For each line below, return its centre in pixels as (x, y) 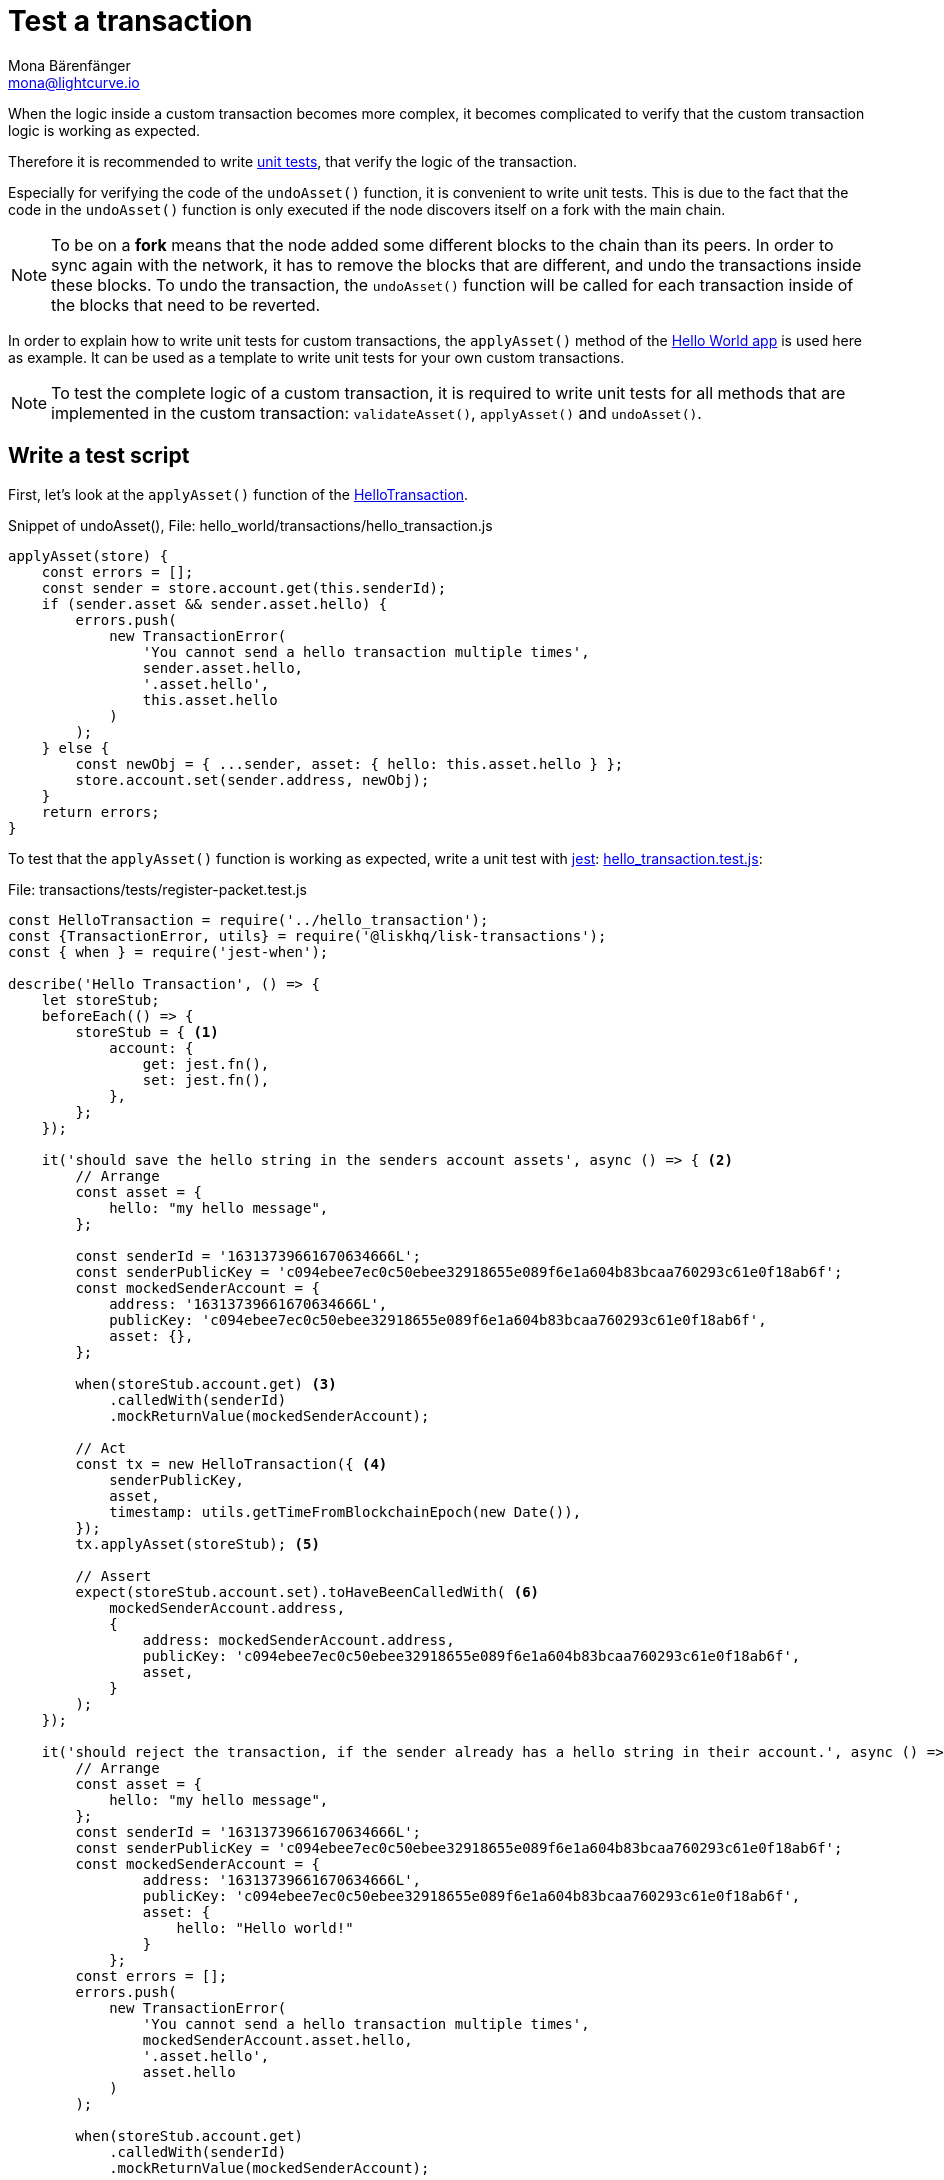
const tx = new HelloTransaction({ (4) (231, 1463)
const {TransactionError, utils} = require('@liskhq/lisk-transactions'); (307, 935)
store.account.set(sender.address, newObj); (252, 779)
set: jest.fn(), (206, 1079)
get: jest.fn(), (206, 1063)
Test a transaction (130, 21)
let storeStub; (100, 999)
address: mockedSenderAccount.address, (298, 1639)
